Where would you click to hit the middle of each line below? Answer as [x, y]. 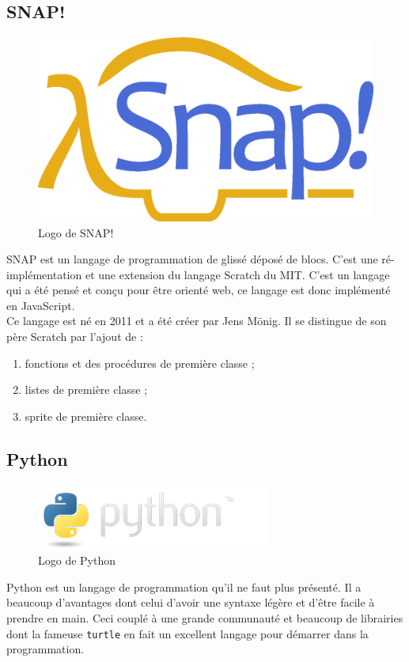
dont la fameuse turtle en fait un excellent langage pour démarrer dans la [187, 633]
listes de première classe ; [86, 390]
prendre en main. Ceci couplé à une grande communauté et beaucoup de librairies [205, 618]
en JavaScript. [41, 305]
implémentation [44, 274]
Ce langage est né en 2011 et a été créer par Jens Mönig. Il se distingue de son [197, 321]
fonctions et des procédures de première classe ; [140, 363]
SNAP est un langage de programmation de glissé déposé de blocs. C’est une [192, 259]
